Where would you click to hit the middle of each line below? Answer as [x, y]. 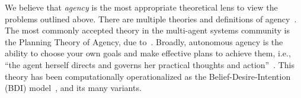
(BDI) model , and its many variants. [73, 88]
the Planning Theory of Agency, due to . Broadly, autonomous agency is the [144, 41]
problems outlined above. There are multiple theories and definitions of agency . [151, 18]
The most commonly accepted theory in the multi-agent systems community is [148, 30]
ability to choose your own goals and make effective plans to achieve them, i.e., [148, 53]
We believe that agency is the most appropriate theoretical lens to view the [141, 7]
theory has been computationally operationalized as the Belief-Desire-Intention [148, 76]
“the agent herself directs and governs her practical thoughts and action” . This [150, 64]
